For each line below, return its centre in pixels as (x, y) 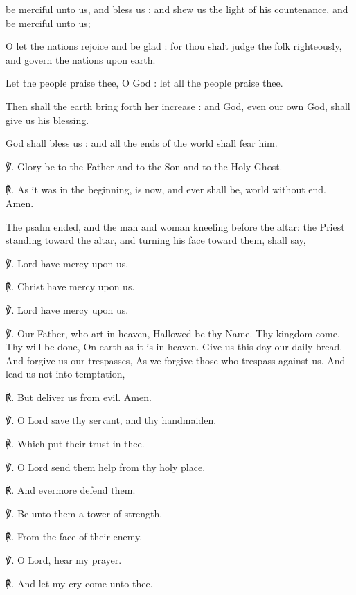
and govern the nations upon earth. (81, 59)
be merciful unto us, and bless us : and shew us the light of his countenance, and (177, 9)
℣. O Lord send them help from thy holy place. (106, 467)
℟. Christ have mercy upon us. (70, 286)
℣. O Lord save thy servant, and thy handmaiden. (111, 420)
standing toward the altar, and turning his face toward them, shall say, (156, 240)
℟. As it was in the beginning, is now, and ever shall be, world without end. (166, 189)
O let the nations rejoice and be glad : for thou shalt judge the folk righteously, (174, 46)
